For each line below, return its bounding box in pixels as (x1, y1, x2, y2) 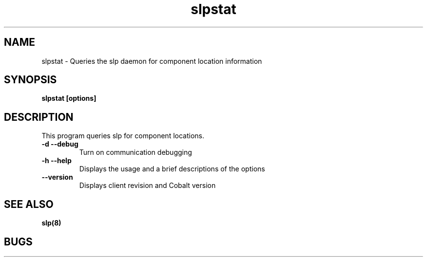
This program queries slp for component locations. (41, 131, 204, 140)
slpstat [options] (41, 94, 97, 103)
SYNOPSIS (4, 74, 57, 86)
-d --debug (41, 140, 78, 149)
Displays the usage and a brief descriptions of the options (79, 165, 265, 173)
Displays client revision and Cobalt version (79, 181, 216, 190)
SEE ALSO (4, 198, 54, 210)
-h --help (41, 156, 72, 165)
